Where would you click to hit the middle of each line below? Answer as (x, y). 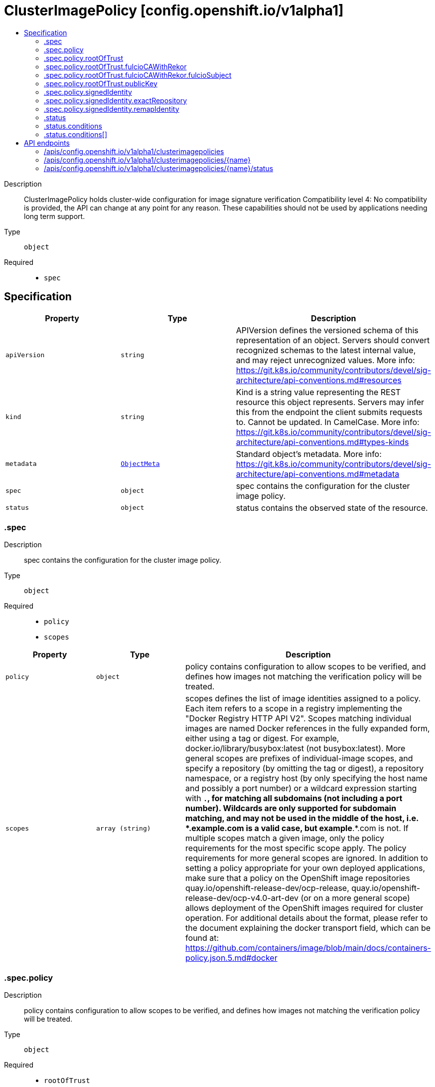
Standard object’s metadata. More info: (309, 454)
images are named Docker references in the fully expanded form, (308, 729)
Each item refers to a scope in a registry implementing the (294, 709)
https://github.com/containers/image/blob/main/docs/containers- (308, 948)
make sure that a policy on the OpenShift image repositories (298, 878)
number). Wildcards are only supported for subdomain (291, 808)
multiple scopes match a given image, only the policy (285, 838)
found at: (202, 938)
